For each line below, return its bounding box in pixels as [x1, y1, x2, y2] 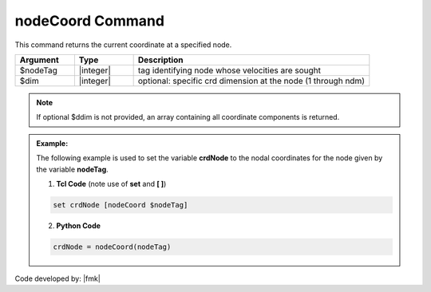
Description [137, 54, 184, 65]
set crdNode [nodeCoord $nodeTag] [53, 200, 188, 209]
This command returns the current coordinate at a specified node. [14, 40, 232, 49]
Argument [19, 54, 59, 65]
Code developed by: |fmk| [14, 274, 101, 283]
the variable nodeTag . [36, 164, 109, 174]
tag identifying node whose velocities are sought [137, 65, 322, 76]
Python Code [56, 220, 101, 231]
